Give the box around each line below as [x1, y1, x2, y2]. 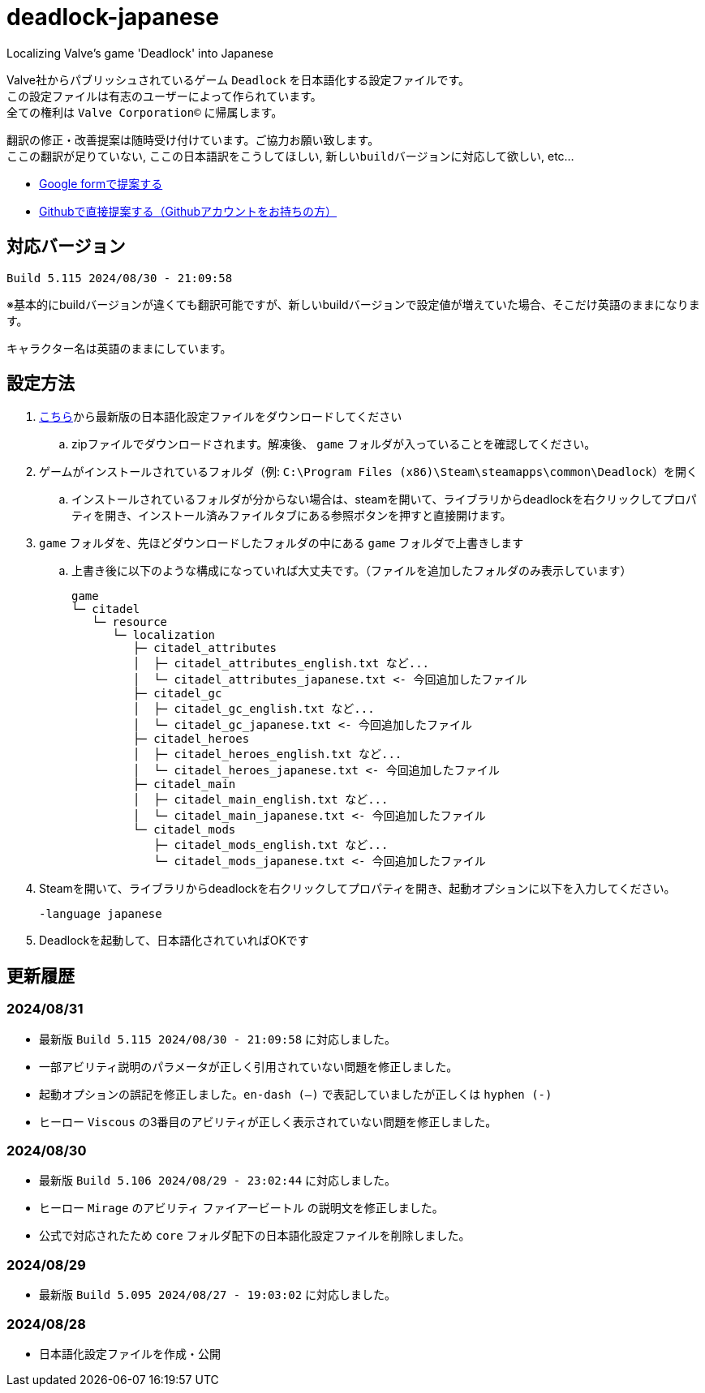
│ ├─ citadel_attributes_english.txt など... [132, 657, 430, 671]
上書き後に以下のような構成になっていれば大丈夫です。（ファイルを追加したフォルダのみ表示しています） [71, 564, 632, 578]
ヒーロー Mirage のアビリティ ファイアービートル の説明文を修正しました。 [39, 1201, 444, 1215]
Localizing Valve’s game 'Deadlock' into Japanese [6, 45, 273, 60]
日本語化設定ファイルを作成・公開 [39, 1346, 221, 1361]
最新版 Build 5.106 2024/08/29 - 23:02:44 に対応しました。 [39, 1173, 397, 1188]
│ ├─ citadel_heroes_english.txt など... [132, 748, 402, 761]
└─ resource [92, 615, 168, 629]
